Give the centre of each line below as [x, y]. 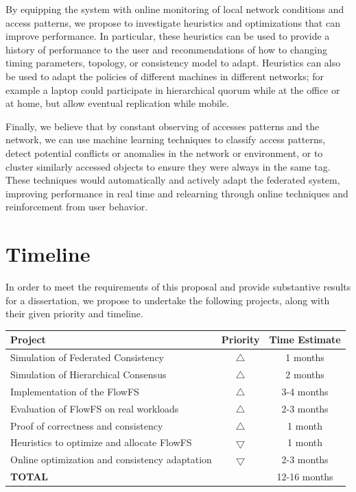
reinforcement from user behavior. [77, 207]
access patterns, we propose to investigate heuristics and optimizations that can [173, 22]
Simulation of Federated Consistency [87, 357]
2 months [305, 374]
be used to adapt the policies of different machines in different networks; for [165, 76]
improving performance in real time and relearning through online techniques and [177, 193]
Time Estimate [305, 340]
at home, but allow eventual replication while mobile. [117, 103]
